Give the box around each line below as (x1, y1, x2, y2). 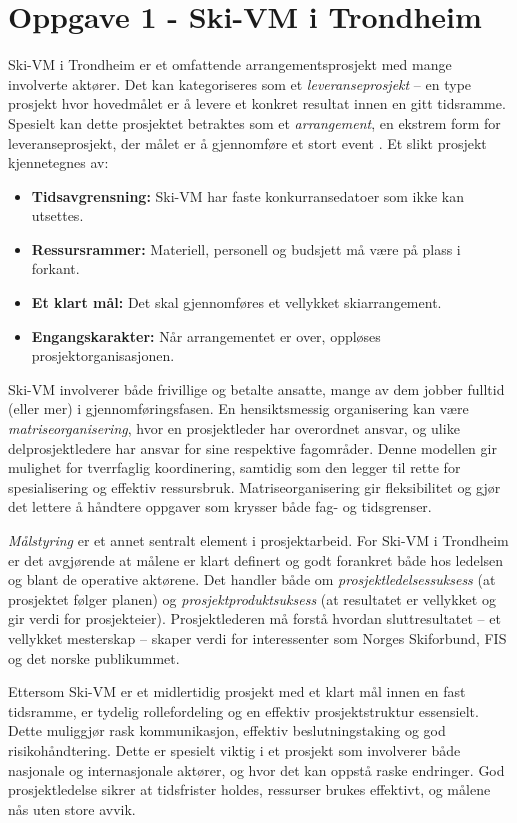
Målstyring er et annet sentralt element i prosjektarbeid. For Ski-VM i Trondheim (8, 530, 509, 550)
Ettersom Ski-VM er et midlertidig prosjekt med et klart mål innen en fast (8, 681, 466, 702)
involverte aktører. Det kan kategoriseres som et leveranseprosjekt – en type (8, 73, 472, 94)
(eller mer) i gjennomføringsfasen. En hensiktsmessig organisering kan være (8, 398, 469, 419)
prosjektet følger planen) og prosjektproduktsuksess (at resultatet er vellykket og (8, 588, 496, 609)
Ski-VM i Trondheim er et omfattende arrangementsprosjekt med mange (8, 54, 452, 75)
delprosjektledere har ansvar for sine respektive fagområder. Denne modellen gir (8, 437, 497, 458)
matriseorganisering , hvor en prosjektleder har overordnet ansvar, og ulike (8, 418, 460, 439)
